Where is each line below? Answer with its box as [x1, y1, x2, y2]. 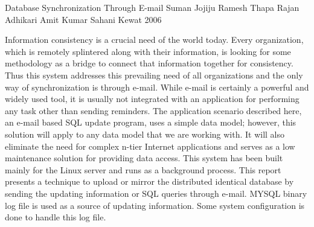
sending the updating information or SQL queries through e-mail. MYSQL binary [5, 187, 307, 199]
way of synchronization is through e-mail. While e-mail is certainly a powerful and [5, 80, 309, 93]
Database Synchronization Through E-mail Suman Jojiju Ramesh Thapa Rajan [5, 1, 300, 13]
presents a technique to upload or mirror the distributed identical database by [5, 175, 294, 188]
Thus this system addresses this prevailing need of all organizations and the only [5, 68, 303, 81]
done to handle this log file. [5, 211, 106, 223]
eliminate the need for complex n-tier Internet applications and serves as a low [5, 139, 295, 152]
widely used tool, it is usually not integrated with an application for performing [5, 92, 300, 105]
